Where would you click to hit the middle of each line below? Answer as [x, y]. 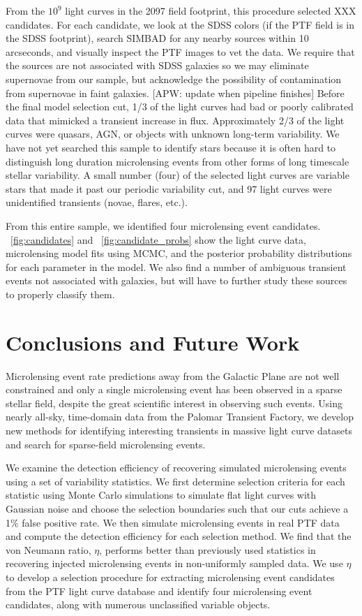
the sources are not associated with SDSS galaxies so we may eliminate [157, 65]
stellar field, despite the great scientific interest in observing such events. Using [174, 403]
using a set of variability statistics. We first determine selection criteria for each [175, 481]
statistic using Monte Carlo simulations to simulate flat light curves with [161, 495]
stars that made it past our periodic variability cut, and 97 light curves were [169, 188]
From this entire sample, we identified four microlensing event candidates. [163, 225]
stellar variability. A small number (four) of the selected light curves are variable [178, 175]
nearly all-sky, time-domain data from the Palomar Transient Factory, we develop [180, 417]
